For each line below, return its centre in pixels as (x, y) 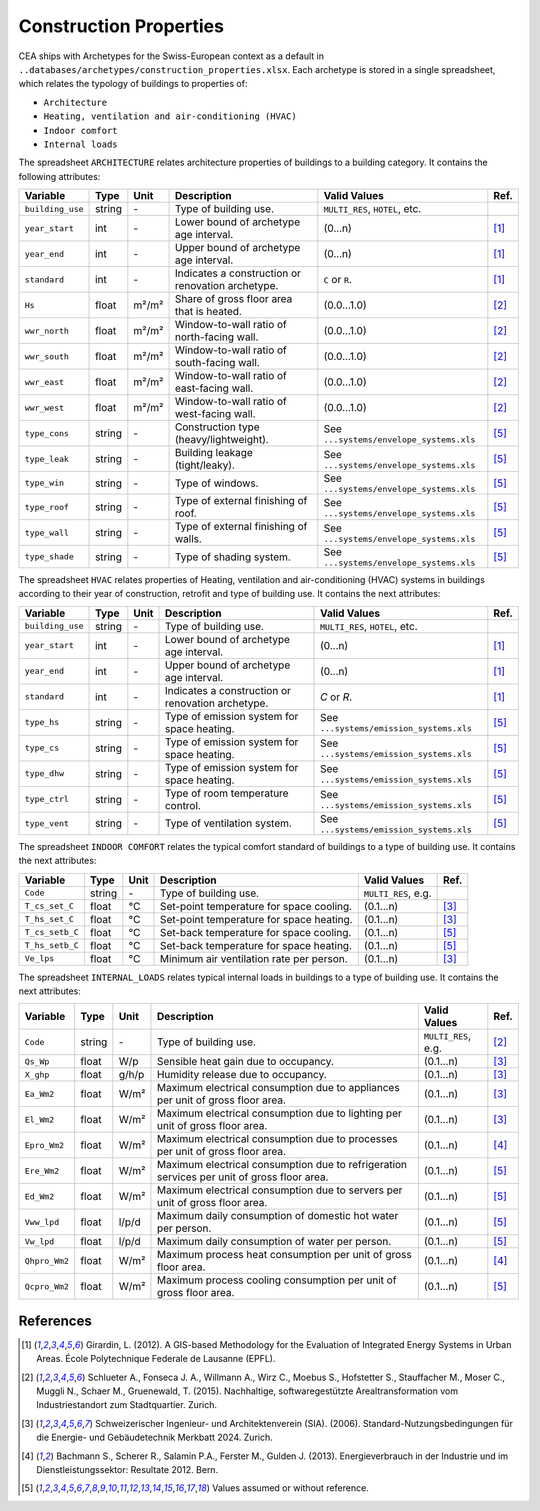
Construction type (217, 427)
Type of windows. (217, 483)
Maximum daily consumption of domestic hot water (277, 1216)
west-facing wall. (215, 414)
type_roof (47, 506)
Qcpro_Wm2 (47, 1286)
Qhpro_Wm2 (47, 1260)
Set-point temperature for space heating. (257, 919)
